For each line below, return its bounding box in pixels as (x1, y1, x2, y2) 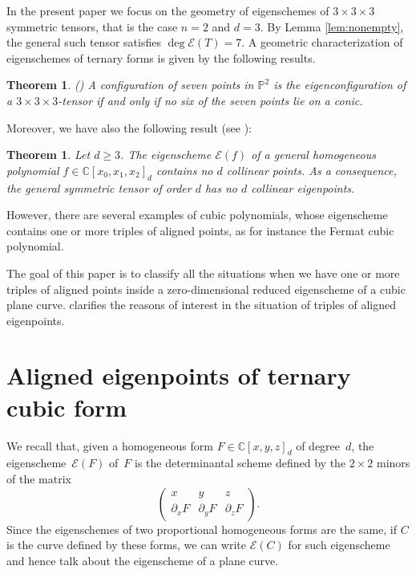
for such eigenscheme (288, 536, 390, 553)
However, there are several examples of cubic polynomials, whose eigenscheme (6, 206, 388, 223)
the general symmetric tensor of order (6, 179, 192, 196)
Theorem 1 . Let (6, 146, 91, 163)
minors (376, 454, 410, 471)
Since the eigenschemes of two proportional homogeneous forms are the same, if (6, 520, 397, 537)
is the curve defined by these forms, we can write (6, 536, 246, 553)
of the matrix (6, 470, 71, 486)
